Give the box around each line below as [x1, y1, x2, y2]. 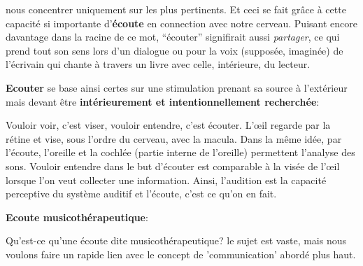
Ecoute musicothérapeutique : [6, 209, 148, 224]
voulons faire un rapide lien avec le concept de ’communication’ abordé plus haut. [6, 246, 356, 261]
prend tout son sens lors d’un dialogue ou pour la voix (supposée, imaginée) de [6, 43, 343, 57]
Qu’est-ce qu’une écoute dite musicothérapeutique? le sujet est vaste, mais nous [6, 233, 347, 248]
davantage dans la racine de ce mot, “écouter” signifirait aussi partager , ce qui [6, 29, 340, 44]
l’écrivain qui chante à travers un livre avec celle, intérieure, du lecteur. [6, 57, 311, 71]
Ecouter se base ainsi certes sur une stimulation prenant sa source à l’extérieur [6, 80, 348, 94]
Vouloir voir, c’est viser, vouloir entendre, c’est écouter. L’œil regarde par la [6, 118, 331, 132]
